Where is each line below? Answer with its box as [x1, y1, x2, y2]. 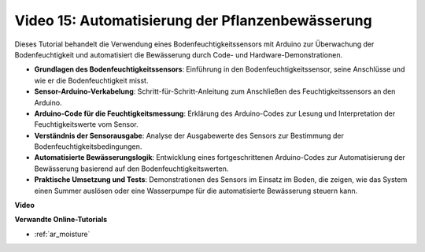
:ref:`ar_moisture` [34, 229, 91, 239]
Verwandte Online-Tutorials [14, 215, 108, 224]
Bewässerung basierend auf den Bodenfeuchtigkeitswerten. [34, 164, 229, 173]
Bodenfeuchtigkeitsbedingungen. [34, 142, 142, 151]
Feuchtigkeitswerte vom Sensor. [34, 120, 139, 129]
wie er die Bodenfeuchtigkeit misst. [34, 76, 149, 85]
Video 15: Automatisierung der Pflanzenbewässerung [14, 12, 373, 29]
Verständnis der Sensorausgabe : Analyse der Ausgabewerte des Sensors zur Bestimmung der [34, 131, 344, 140]
